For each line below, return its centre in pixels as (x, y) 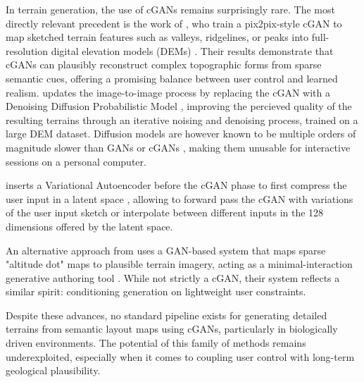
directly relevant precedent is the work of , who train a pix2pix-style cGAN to (174, 23)
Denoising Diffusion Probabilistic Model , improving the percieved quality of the (179, 106)
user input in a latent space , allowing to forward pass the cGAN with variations (180, 198)
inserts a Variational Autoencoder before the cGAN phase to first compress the (176, 185)
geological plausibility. (53, 370)
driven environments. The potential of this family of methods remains (156, 343)
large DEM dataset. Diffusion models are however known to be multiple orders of (181, 134)
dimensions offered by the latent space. (89, 226)
